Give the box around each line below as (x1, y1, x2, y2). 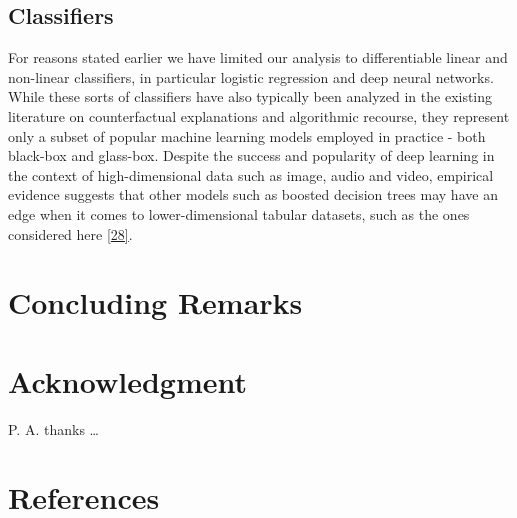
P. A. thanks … (8, 418, 99, 439)
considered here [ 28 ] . (8, 223, 133, 244)
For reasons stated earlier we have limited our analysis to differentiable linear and (8, 47, 508, 68)
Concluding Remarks (8, 282, 303, 323)
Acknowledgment (8, 360, 247, 401)
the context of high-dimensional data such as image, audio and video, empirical (8, 164, 494, 185)
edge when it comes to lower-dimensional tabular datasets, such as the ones (8, 203, 470, 224)
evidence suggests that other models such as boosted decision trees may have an (8, 184, 498, 205)
